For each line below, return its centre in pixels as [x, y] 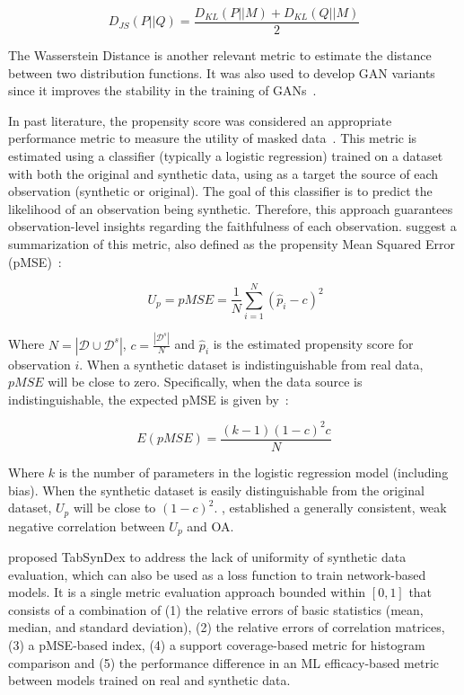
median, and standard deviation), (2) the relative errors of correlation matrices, [227, 627]
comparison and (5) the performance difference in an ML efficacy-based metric [224, 662]
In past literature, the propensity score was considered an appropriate [200, 120]
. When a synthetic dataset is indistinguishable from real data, [251, 364]
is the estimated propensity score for [313, 344]
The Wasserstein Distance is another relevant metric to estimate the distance [220, 55]
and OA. [210, 526]
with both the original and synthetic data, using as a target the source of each [223, 173]
